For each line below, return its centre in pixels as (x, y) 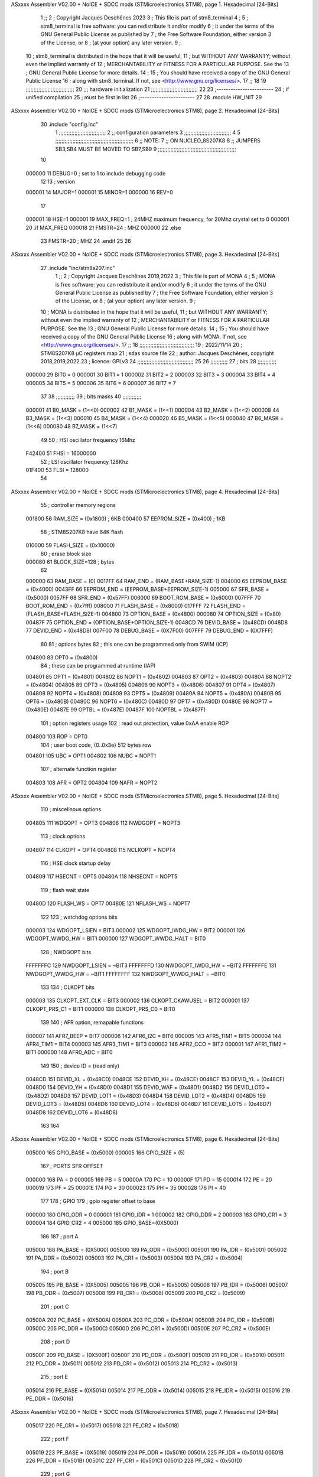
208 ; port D (55, 1342)
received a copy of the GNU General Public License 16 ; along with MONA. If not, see (144, 336)
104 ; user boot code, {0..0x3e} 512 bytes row (96, 745)
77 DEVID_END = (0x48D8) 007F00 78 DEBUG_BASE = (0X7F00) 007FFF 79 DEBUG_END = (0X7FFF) (149, 631)
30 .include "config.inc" (69, 124)
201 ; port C (55, 1306)
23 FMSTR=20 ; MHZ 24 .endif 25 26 (86, 241)
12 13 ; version (58, 182)
